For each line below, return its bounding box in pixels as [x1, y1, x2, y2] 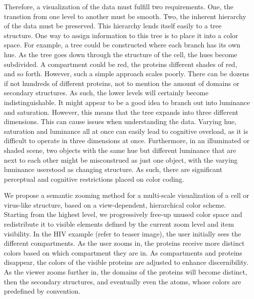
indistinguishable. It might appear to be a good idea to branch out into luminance [4, 97, 250, 107]
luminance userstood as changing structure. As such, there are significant [4, 164, 223, 174]
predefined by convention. [4, 286, 81, 296]
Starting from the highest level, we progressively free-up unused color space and [4, 209, 242, 219]
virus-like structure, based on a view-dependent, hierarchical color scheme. [4, 199, 226, 210]
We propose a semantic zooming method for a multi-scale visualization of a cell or [4, 190, 250, 200]
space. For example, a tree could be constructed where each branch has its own [4, 40, 241, 50]
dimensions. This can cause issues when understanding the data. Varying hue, [4, 116, 236, 127]
